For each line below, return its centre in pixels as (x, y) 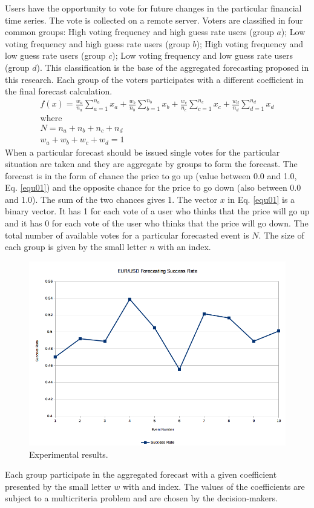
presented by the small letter (58, 486)
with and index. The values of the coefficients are (214, 486)
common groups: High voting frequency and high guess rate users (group (139, 32)
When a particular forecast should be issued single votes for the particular (142, 152)
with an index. (184, 247)
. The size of (281, 235)
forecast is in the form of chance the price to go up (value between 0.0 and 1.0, (151, 175)
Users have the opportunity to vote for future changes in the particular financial (153, 8)
